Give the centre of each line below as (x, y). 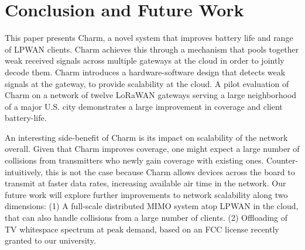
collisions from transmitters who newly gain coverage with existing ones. (134, 160)
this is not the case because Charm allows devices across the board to (170, 171)
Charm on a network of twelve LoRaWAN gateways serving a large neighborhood (151, 95)
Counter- (282, 160)
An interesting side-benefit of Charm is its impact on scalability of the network (146, 137)
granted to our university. (50, 240)
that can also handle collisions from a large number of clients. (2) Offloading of (146, 218)
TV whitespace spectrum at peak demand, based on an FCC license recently (142, 229)
